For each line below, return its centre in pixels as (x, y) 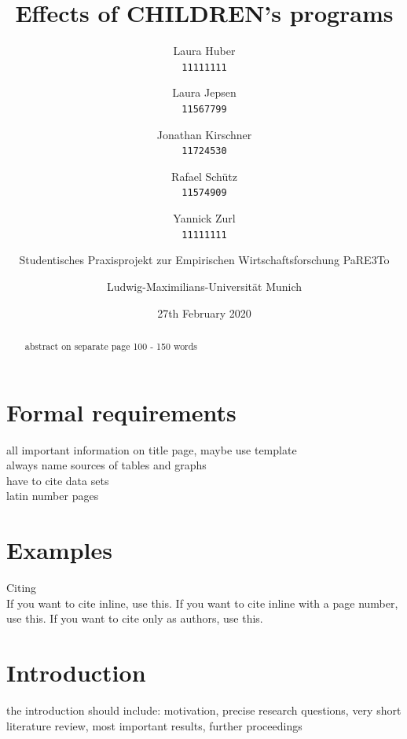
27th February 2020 (204, 313)
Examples (59, 550)
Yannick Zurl (204, 218)
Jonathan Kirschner (204, 134)
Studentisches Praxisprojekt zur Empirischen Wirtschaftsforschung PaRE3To (204, 260)
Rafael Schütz (204, 176)
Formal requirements (121, 412)
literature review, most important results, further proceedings (154, 725)
